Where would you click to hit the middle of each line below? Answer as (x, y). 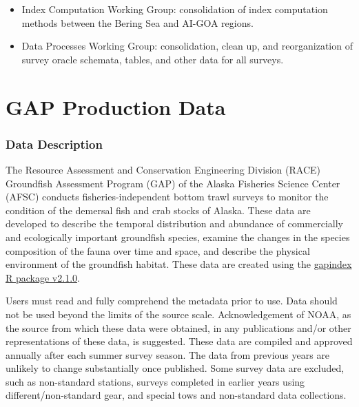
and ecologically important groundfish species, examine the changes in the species (178, 237)
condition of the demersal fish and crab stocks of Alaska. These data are (158, 210)
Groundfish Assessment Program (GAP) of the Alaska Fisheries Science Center (173, 183)
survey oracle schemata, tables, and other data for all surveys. (153, 59)
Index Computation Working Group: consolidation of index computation (175, 9)
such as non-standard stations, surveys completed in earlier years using (155, 381)
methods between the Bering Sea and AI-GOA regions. (137, 22)
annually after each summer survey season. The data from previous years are (168, 354)
